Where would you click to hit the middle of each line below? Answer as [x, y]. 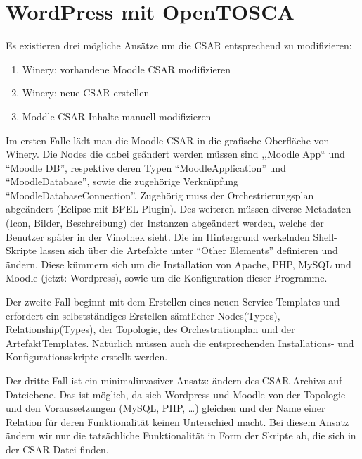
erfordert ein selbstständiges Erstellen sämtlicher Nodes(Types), [143, 315]
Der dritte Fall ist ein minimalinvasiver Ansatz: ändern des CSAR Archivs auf [174, 380]
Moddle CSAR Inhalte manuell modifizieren [117, 116]
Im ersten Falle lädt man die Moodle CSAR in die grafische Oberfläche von [168, 140]
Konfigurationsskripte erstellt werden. [87, 357]
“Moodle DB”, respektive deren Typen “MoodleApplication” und [146, 167]
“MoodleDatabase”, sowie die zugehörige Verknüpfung [122, 181]
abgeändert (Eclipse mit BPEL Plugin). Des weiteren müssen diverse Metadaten [179, 209]
